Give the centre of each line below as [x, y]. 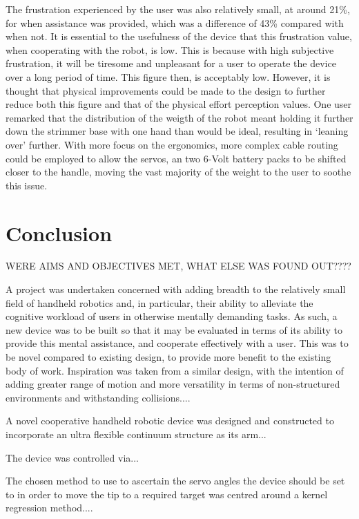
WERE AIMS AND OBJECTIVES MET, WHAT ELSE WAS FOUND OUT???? [178, 266]
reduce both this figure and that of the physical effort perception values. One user [179, 104]
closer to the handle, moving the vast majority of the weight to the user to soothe [178, 172]
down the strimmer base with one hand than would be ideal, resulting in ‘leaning [177, 131]
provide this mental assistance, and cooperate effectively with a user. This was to [177, 343]
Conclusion [59, 233]
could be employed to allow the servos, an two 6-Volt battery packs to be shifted [176, 158]
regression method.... [49, 508]
